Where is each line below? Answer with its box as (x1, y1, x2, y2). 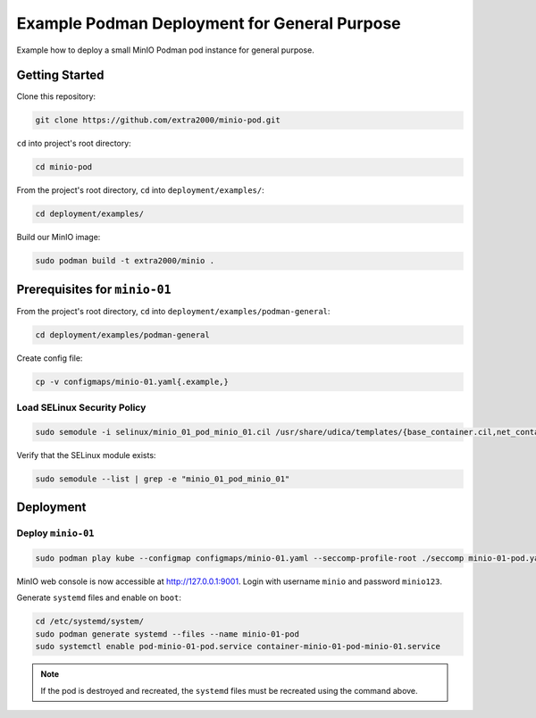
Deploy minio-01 (16, 527, 95, 539)
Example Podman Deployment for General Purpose (16, 13, 401, 33)
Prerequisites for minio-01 (16, 281, 172, 296)
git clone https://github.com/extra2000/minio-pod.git (35, 115, 281, 125)
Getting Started (16, 68, 105, 83)
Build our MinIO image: (16, 232, 101, 243)
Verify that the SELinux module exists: (16, 449, 156, 460)
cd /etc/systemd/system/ (35, 616, 145, 627)
